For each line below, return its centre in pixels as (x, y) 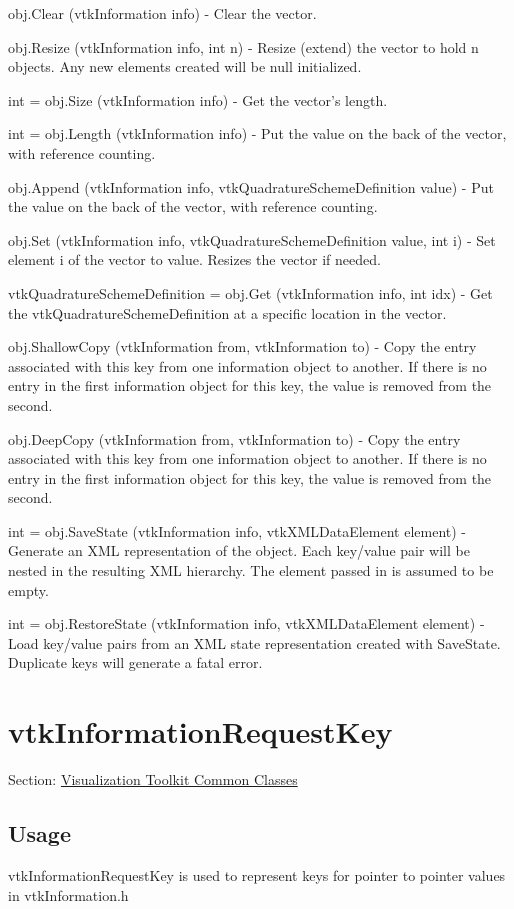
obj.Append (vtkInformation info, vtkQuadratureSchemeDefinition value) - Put (251, 186)
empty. (28, 589)
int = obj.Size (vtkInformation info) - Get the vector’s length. (198, 99)
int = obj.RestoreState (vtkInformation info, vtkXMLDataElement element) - (246, 623)
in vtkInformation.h (68, 894)
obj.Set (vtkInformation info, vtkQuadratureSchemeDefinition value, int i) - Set (252, 239)
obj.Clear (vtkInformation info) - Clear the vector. (162, 13)
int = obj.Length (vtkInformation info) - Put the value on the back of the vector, (257, 133)
